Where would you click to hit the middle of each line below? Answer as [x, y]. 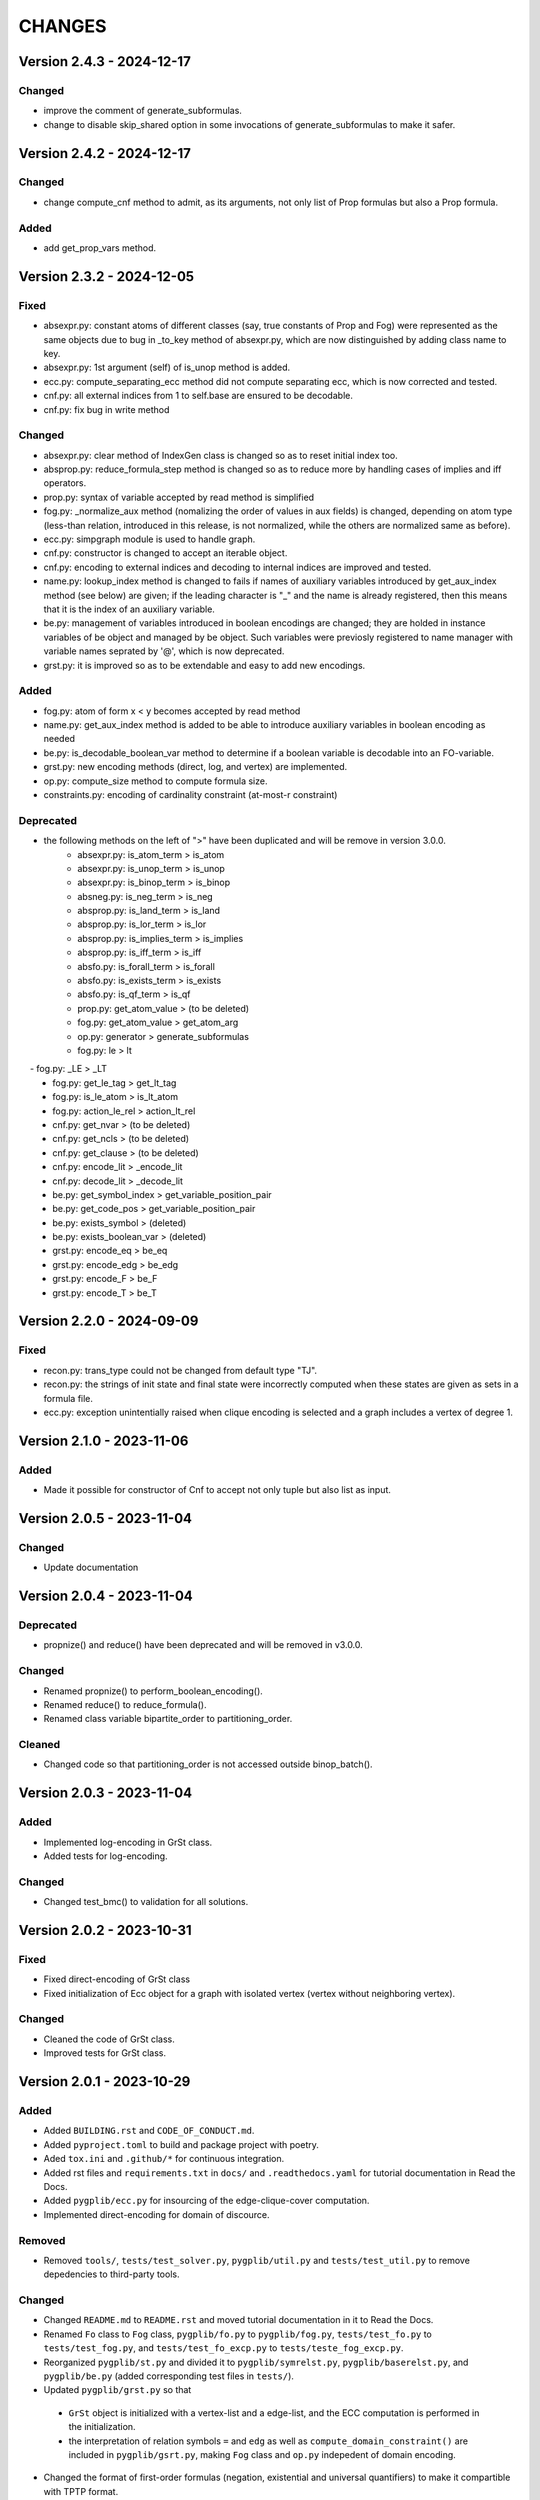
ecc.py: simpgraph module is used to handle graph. [149, 539]
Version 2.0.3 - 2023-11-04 [105, 1793]
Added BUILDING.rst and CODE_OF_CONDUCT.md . [149, 2131]
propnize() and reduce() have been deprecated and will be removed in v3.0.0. [203, 1645]
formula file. [68, 1398]
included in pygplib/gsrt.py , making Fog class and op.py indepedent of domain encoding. [262, 2454]
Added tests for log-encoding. [106, 1856]
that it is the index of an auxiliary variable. [129, 609]
